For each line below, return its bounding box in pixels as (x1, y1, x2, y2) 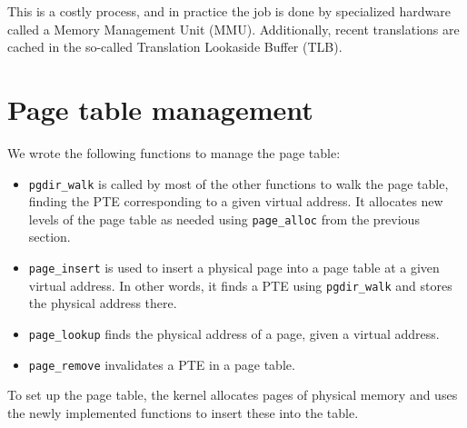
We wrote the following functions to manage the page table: (7, 143, 341, 162)
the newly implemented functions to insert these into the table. (7, 403, 359, 422)
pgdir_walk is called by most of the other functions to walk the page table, (28, 174, 449, 193)
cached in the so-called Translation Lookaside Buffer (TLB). (7, 37, 343, 56)
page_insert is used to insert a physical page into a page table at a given (28, 258, 440, 276)
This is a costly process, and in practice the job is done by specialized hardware (7, 2, 451, 20)
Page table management (7, 90, 313, 127)
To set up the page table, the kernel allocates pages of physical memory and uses (7, 385, 458, 404)
